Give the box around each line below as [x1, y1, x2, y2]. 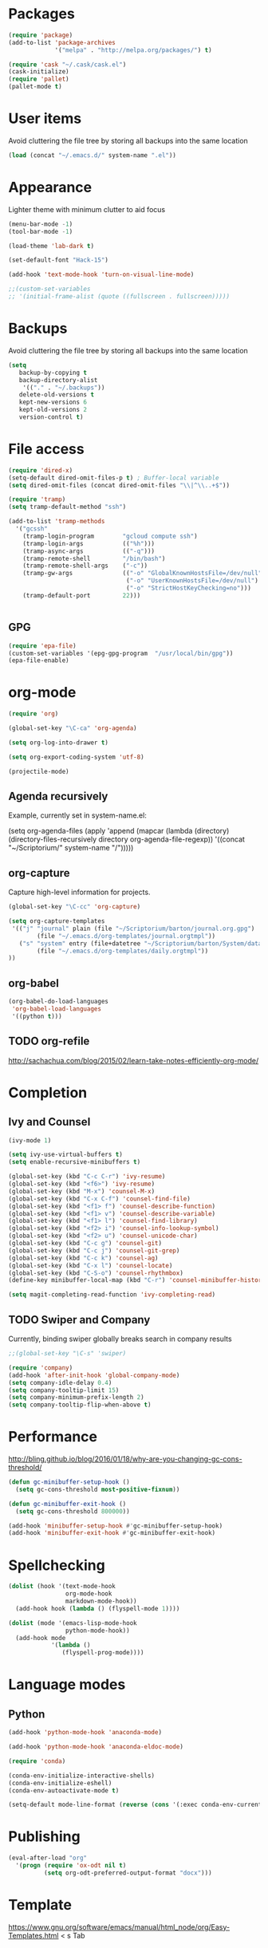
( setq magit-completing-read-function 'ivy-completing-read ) [8, 1291, 216, 1299]
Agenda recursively [8, 789, 108, 802]
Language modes [8, 1676, 126, 1694]
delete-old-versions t [18, 391, 94, 399]
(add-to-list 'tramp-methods [8, 518, 105, 526]
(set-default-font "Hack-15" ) [8, 256, 109, 264]
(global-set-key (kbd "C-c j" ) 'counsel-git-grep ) [8, 1246, 180, 1255]
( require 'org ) [8, 710, 59, 718]
